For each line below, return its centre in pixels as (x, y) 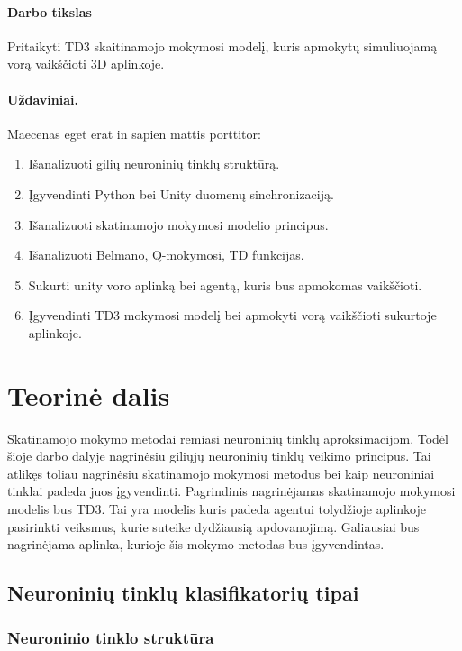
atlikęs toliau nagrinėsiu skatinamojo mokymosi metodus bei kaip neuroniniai (221, 473)
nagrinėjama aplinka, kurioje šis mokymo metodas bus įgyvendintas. (196, 544)
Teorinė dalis (89, 394)
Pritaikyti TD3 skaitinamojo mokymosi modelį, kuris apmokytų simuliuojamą (222, 46)
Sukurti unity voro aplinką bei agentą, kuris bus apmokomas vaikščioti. (225, 284)
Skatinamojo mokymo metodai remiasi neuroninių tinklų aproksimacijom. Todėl (228, 438)
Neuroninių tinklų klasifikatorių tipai (183, 593)
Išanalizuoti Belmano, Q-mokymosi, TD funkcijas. (166, 255)
